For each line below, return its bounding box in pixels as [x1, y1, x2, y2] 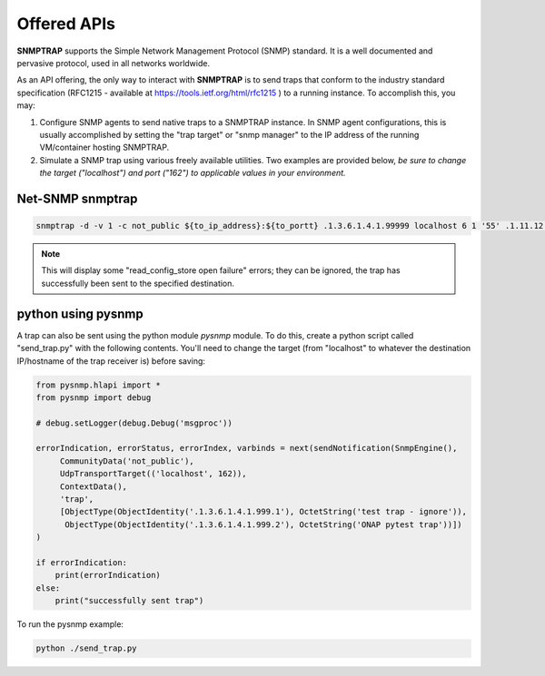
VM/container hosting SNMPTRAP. [39, 142, 170, 153]
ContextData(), [59, 481, 127, 492]
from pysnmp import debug [35, 392, 152, 403]
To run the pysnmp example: [16, 619, 124, 630]
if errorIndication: [35, 557, 127, 567]
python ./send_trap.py [35, 643, 137, 653]
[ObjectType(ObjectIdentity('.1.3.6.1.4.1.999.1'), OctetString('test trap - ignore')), [59, 506, 468, 517]
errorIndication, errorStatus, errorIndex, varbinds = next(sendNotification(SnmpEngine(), [35, 443, 458, 454]
